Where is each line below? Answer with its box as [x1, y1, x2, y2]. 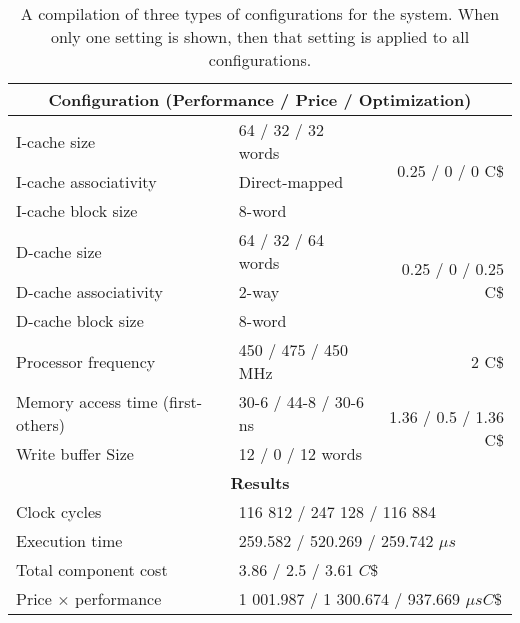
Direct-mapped [238, 170, 344, 193]
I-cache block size [16, 199, 138, 222]
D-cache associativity [16, 280, 164, 303]
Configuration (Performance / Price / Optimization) [48, 88, 472, 111]
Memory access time [16, 390, 158, 413]
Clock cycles [16, 500, 102, 523]
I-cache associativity [16, 170, 157, 193]
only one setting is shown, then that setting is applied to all [50, 25, 470, 48]
